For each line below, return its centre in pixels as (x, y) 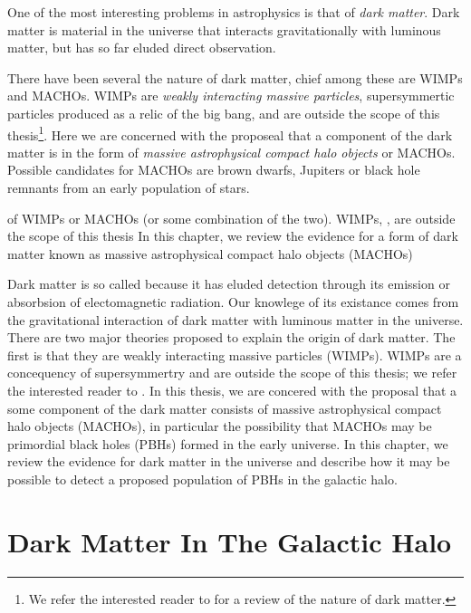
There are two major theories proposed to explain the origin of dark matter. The (231, 337)
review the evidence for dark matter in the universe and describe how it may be (229, 461)
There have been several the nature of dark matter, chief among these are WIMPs (235, 77)
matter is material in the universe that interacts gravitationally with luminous (224, 29)
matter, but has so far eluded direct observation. (142, 48)
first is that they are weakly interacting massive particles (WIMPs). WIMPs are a (235, 354)
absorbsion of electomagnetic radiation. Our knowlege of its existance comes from (233, 301)
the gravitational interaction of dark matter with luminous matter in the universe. (235, 319)
